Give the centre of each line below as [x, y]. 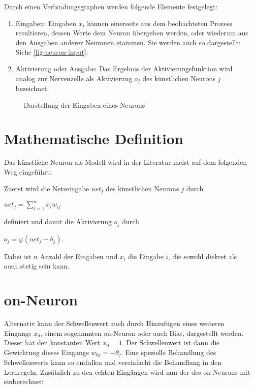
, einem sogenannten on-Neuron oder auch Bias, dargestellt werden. [142, 333]
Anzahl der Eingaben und [79, 256]
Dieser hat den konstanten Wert [52, 343]
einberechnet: [24, 381]
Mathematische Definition [94, 138]
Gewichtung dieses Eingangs [47, 352]
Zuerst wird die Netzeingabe [47, 188]
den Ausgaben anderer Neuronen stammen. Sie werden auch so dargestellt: [128, 42]
